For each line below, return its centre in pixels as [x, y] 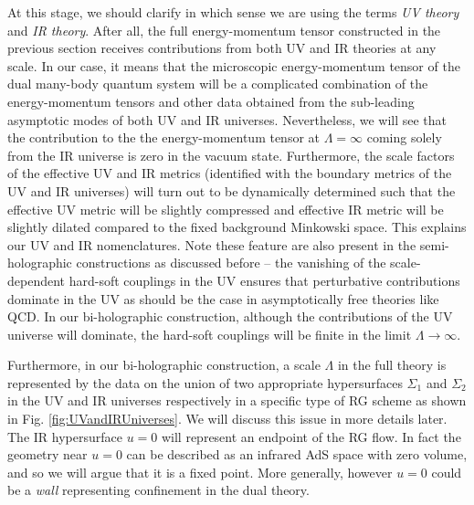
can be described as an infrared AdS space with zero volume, [297, 454]
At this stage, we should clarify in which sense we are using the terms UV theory [233, 12]
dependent [37, 280]
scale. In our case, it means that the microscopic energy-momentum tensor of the [234, 65]
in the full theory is [392, 365]
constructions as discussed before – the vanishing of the [231, 263]
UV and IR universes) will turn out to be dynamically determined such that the [232, 190]
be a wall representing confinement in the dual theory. [158, 490]
